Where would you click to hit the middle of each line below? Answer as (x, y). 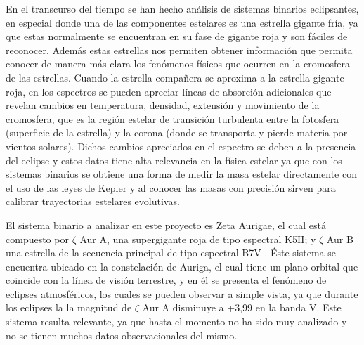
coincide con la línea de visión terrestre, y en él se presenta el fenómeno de (166, 280)
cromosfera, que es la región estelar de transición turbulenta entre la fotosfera (173, 118)
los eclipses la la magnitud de (69, 307)
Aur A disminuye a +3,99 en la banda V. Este (242, 307)
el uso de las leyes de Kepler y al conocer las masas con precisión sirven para (171, 187)
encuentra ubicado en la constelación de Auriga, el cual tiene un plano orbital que (182, 266)
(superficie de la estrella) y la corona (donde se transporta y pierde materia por (177, 132)
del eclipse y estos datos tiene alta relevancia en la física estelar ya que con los (174, 160)
